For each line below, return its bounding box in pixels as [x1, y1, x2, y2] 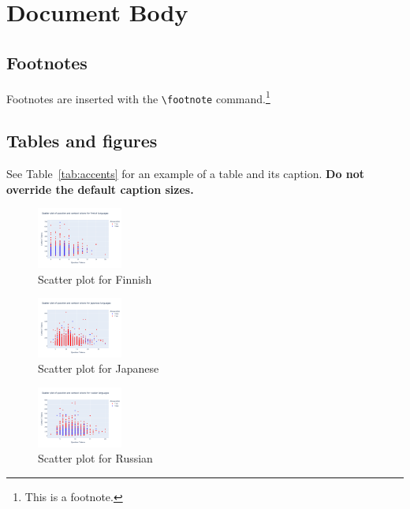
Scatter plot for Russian [38, 450, 153, 466]
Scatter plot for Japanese [38, 360, 159, 377]
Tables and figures [6, 128, 158, 153]
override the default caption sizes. [6, 180, 194, 197]
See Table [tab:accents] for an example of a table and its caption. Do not [6, 165, 365, 182]
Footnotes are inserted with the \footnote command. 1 [6, 87, 270, 106]
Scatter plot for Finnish [38, 270, 152, 287]
